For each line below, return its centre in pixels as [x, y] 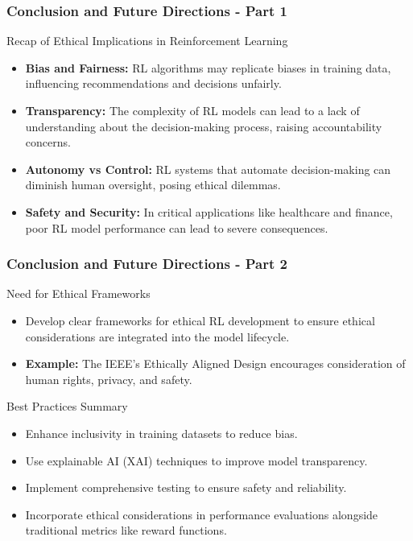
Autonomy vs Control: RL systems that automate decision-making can [208, 169]
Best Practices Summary [67, 406]
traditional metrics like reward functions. [126, 530]
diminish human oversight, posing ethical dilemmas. [153, 185]
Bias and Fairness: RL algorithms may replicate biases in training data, [208, 67]
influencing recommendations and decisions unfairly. [153, 83]
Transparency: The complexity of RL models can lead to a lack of [192, 110]
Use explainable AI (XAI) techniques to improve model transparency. [196, 460]
